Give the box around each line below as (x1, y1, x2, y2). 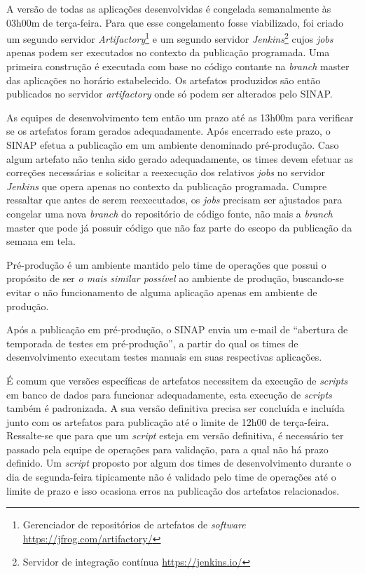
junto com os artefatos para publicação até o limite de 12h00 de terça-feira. (6, 414, 329, 429)
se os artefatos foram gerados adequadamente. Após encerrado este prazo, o (6, 124, 331, 138)
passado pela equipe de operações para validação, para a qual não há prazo (6, 441, 329, 456)
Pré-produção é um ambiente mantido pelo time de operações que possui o (6, 257, 326, 272)
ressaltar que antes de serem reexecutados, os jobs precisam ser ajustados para (6, 192, 343, 207)
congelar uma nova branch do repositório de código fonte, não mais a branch (6, 206, 333, 220)
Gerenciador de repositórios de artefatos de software (22, 517, 246, 532)
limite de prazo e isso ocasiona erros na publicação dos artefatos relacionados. (6, 483, 340, 498)
